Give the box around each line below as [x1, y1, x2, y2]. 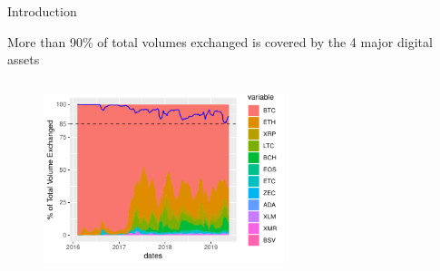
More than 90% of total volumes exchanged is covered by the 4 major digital [7, 32, 433, 51]
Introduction [7, 2, 77, 20]
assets [7, 50, 40, 69]
